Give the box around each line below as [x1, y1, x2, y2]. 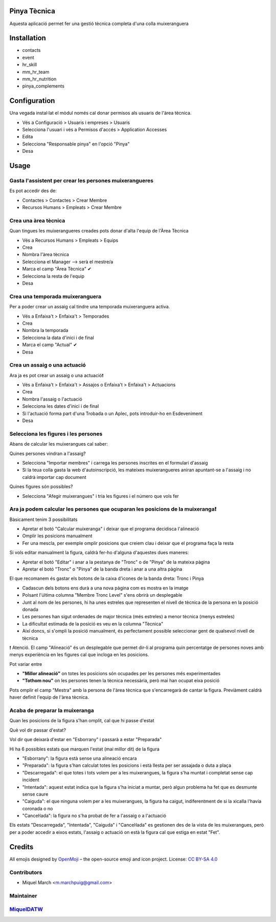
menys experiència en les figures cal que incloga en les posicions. [9, 652, 149, 658]
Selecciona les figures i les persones [9, 430, 103, 437]
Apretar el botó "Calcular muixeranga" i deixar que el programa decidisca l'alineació [22, 526, 199, 532]
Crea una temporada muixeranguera [9, 292, 102, 300]
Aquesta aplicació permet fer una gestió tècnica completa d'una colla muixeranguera [9, 20, 189, 27]
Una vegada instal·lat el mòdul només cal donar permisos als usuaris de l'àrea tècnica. [9, 110, 192, 116]
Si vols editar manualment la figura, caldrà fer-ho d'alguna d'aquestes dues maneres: [9, 550, 189, 556]
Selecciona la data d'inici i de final [22, 334, 94, 341]
